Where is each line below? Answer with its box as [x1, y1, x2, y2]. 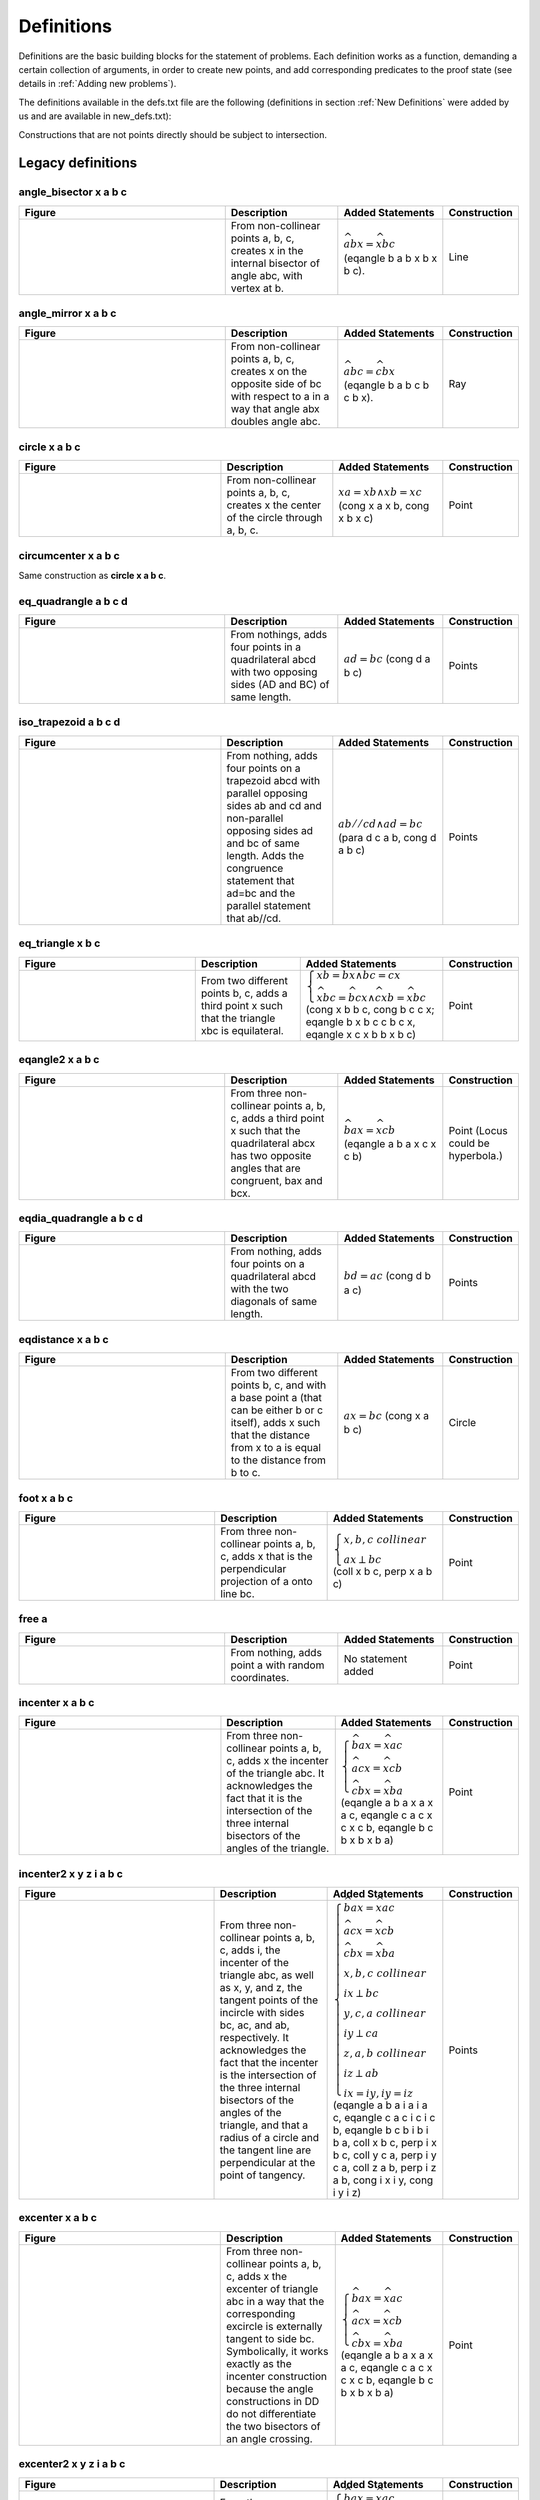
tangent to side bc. [226, 2331, 315, 2345]
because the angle [226, 2381, 314, 2395]
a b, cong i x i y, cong [332, 2173, 434, 2187]
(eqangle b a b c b [343, 378, 430, 392]
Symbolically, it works [226, 2344, 329, 2358]
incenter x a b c [18, 1696, 95, 1709]
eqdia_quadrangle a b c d [18, 1211, 144, 1225]
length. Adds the [226, 848, 305, 862]
